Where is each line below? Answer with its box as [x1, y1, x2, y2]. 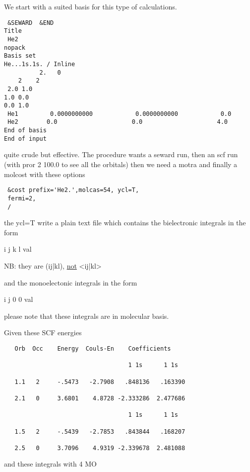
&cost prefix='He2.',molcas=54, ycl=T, [7, 187, 139, 194]
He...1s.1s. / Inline [4, 60, 75, 68]
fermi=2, [7, 194, 36, 202]
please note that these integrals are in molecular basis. [4, 310, 169, 321]
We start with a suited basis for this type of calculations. [4, 1, 177, 11]
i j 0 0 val [4, 294, 33, 304]
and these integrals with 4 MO [4, 459, 97, 469]
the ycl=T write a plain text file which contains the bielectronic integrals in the [4, 217, 246, 228]
